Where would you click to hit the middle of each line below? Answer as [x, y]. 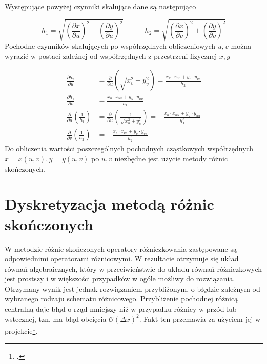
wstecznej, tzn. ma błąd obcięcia [56, 319]
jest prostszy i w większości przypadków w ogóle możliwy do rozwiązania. [120, 279]
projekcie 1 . [21, 330]
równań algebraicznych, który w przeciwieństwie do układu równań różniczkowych [133, 268]
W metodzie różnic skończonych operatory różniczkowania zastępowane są [121, 248]
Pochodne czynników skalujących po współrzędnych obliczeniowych [110, 46]
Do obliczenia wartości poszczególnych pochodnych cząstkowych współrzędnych [129, 148]
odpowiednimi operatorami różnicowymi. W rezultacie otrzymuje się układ [122, 259]
